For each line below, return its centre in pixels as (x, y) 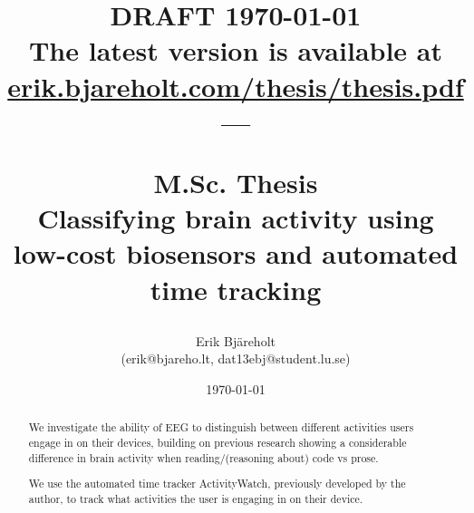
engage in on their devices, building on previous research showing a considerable (218, 442)
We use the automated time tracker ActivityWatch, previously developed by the (217, 484)
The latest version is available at (236, 50)
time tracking (236, 289)
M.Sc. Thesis (236, 182)
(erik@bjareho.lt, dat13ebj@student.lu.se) (236, 358)
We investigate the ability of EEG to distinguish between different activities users (221, 427)
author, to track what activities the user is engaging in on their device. (196, 498)
